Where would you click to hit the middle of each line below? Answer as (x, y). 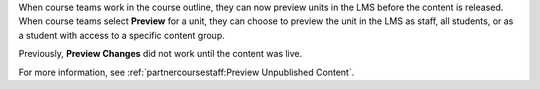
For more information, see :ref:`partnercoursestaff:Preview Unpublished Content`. (186, 72)
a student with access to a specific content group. (121, 35)
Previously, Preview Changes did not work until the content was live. (160, 54)
